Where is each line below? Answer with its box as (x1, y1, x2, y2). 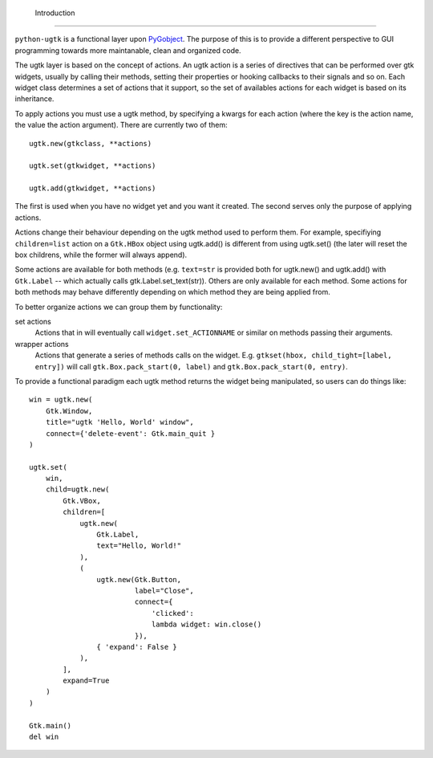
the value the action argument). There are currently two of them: (14, 120, 228, 130)
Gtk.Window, (45, 406, 93, 415)
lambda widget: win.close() (151, 620, 262, 630)
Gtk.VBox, (63, 496, 102, 505)
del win (29, 732, 59, 742)
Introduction (34, 8, 75, 18)
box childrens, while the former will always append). (14, 250, 188, 260)
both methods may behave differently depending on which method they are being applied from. (14, 287, 330, 297)
